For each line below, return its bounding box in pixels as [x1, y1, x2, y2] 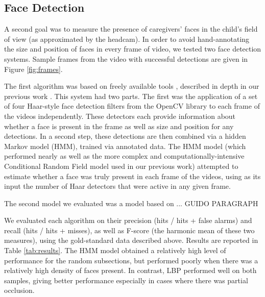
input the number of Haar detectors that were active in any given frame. [4, 181, 231, 191]
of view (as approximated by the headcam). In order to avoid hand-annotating [4, 33, 250, 44]
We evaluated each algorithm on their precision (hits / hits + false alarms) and [4, 215, 252, 226]
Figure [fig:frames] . [4, 63, 63, 74]
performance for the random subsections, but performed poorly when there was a [4, 255, 258, 265]
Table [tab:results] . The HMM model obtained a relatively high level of [4, 245, 226, 256]
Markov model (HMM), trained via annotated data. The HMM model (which [4, 140, 246, 151]
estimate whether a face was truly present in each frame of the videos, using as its [4, 170, 261, 181]
